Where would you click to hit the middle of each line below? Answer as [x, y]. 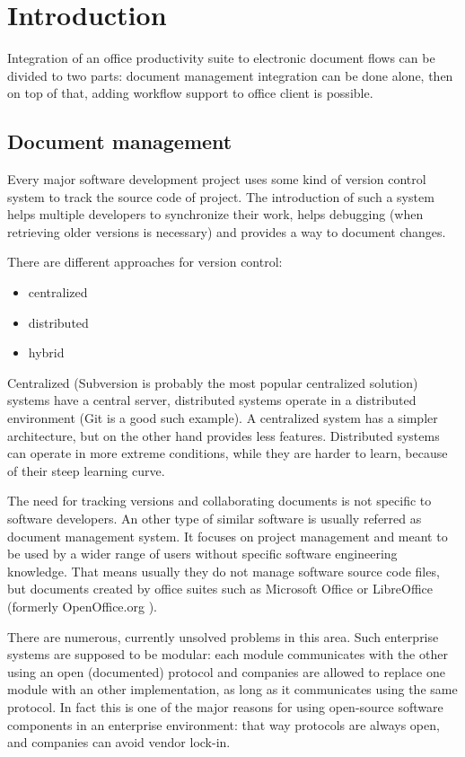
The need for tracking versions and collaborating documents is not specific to [219, 501]
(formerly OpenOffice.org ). [82, 606]
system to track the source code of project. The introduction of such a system [221, 196]
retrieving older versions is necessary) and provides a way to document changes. [227, 231]
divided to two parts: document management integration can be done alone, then [230, 75]
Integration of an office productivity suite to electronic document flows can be [221, 58]
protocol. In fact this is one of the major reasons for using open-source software [225, 706]
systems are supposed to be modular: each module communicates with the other [228, 654]
